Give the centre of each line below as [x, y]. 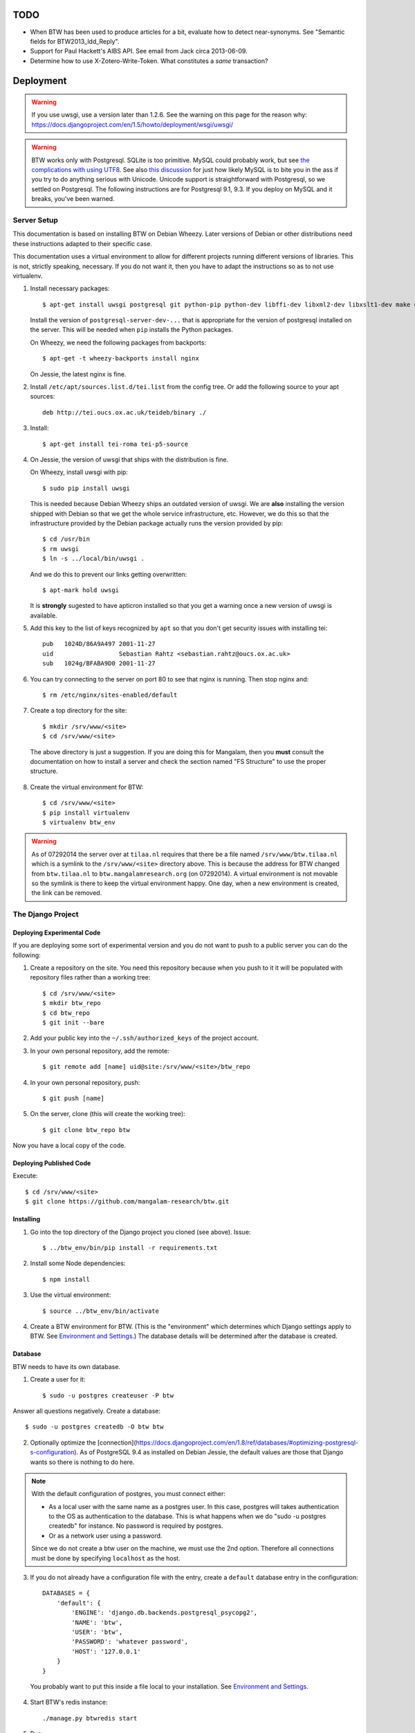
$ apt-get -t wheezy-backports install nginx [121, 358]
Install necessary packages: [70, 288]
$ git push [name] [74, 1098]
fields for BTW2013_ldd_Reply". [75, 41]
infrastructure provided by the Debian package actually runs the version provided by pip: [157, 523]
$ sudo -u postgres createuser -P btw [108, 1395]
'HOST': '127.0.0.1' [106, 1651]
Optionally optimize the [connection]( [83, 1443]
